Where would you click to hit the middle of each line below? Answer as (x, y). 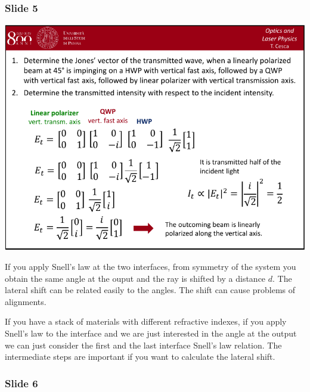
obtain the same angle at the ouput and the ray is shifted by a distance (135, 278)
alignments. (26, 301)
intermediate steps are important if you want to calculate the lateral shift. (140, 357)
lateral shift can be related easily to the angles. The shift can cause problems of (150, 290)
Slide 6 (21, 383)
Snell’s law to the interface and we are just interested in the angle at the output (151, 333)
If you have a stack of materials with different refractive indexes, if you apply (146, 321)
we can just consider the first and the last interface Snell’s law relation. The (143, 345)
